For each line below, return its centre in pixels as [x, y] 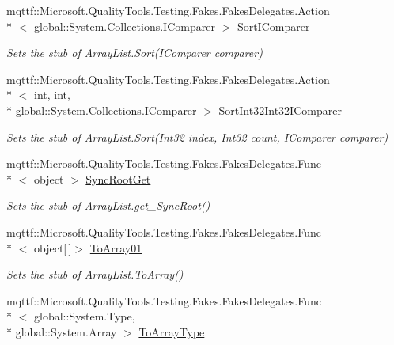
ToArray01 [116, 247]
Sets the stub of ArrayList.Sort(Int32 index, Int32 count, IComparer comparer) [197, 136]
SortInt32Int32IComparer [280, 110]
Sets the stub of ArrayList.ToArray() [95, 274]
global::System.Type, [84, 316]
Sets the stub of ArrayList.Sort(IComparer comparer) [134, 53]
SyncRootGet [118, 178]
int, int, [52, 95]
